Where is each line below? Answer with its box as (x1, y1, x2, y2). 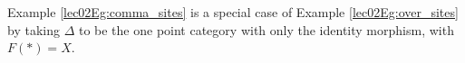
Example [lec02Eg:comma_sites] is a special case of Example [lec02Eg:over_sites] (7, 3, 459, 21)
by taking (7, 20, 60, 39)
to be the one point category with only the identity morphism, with (78, 20, 454, 39)
